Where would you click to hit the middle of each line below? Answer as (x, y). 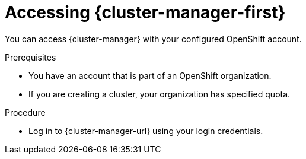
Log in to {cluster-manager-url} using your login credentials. (146, 131)
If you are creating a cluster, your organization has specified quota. (160, 94)
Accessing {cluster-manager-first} (145, 12)
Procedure (25, 112)
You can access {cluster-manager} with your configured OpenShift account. (153, 39)
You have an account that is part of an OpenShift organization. (150, 75)
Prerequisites (31, 57)
